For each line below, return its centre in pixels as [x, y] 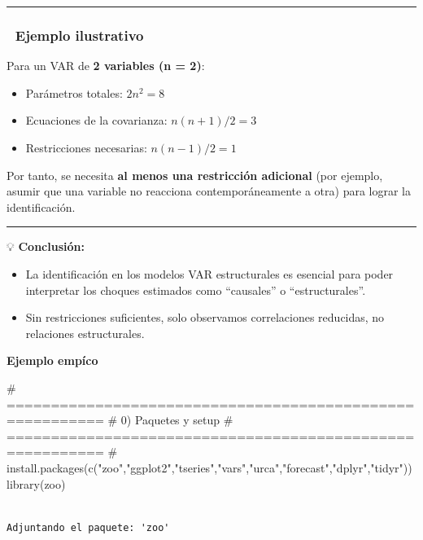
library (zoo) [36, 483]
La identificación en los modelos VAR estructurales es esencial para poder [209, 273]
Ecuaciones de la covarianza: [96, 120]
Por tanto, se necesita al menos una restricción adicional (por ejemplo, [195, 175]
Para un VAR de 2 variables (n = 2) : [106, 66]
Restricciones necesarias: [86, 147]
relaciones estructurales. [85, 333]
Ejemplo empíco [52, 360]
